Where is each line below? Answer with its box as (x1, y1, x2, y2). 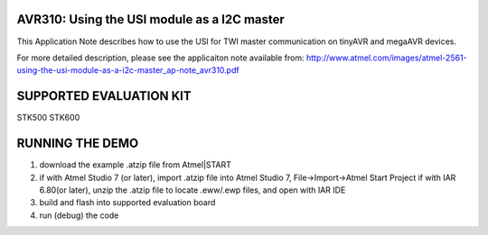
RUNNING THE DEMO (16, 136, 139, 151)
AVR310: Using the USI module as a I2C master (16, 12, 285, 27)
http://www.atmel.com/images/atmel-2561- (305, 52, 467, 63)
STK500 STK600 (16, 113, 80, 123)
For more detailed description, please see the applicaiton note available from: (16, 52, 305, 63)
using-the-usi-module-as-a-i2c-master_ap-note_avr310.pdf (16, 65, 239, 76)
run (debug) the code (39, 210, 119, 221)
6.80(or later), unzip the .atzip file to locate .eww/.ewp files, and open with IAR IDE (39, 185, 346, 195)
